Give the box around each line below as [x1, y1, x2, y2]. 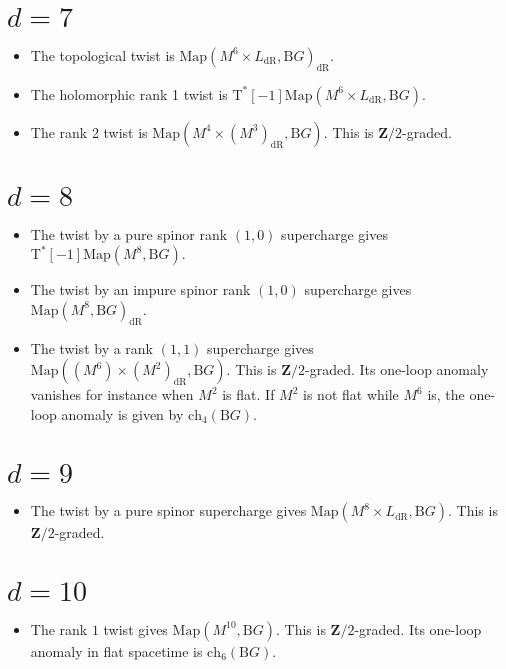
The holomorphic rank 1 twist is [30, 83, 228, 104]
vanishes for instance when [30, 384, 194, 405]
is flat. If [222, 384, 275, 405]
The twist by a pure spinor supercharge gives [30, 500, 307, 521]
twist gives [103, 618, 168, 639]
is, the [427, 384, 465, 405]
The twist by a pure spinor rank [30, 223, 228, 244]
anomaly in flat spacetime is [30, 640, 203, 661]
